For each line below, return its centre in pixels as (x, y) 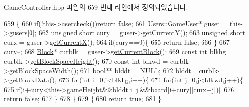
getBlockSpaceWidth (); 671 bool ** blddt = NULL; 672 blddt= (103, 70)
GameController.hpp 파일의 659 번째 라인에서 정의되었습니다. (96, 7)
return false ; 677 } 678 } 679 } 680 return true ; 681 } (83, 99)
